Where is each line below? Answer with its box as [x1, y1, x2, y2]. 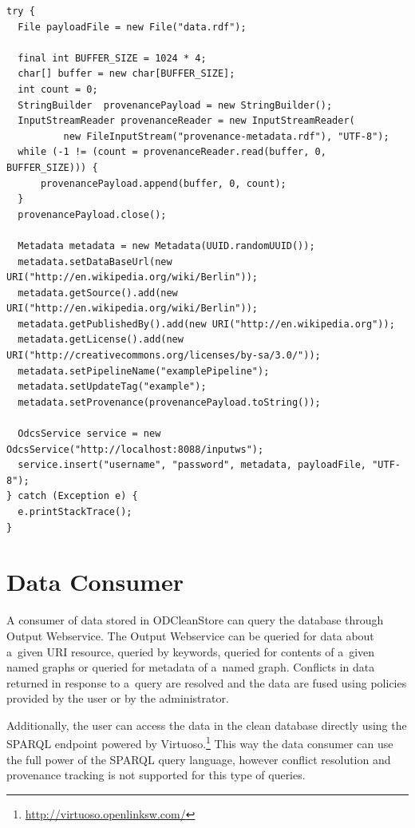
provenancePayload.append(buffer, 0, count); [40, 177, 287, 189]
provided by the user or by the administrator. [6, 690, 229, 707]
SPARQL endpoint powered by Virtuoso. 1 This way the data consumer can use [6, 733, 393, 752]
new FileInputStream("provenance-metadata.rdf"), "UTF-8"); [63, 130, 389, 142]
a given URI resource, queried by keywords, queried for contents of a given [6, 643, 375, 660]
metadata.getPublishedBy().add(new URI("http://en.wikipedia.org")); [18, 318, 395, 330]
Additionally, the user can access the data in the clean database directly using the [6, 716, 407, 733]
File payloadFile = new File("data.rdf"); [18, 21, 247, 33]
